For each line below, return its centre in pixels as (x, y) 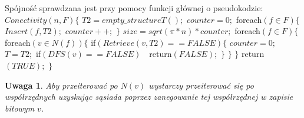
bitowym (20, 108)
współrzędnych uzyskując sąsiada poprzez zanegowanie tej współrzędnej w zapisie (149, 97)
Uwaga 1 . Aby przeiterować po (61, 85)
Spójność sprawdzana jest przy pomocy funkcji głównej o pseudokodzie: (134, 8)
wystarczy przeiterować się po (201, 85)
